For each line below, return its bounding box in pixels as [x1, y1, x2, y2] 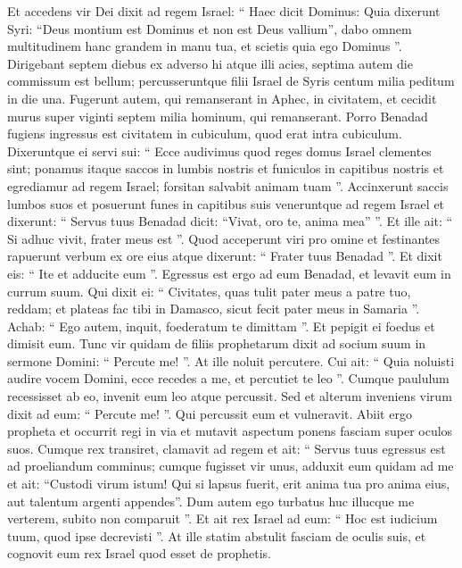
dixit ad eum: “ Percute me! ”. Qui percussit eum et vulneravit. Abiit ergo [7, 404, 412, 422]
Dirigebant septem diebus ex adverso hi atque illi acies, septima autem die [7, 54, 413, 72]
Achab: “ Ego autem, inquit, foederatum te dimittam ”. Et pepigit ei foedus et [7, 316, 435, 335]
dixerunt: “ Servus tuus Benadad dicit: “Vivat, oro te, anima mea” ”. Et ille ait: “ [7, 212, 453, 230]
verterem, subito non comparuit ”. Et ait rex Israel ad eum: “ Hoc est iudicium [7, 509, 438, 528]
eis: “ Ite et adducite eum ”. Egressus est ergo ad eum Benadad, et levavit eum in [7, 263, 451, 282]
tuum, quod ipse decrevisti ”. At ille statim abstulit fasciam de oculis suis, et [7, 526, 426, 545]
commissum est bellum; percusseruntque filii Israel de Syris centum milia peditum [7, 71, 455, 90]
